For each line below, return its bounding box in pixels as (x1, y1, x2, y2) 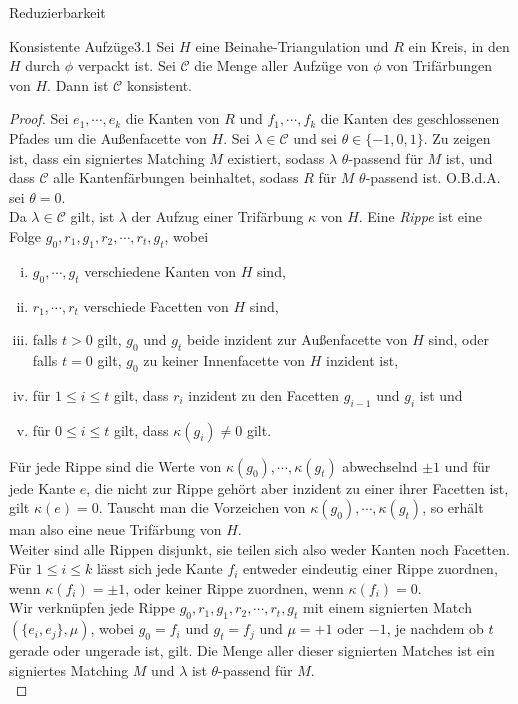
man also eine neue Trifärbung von (9, 519, 222, 540)
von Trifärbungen (386, 55, 493, 76)
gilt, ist (70, 206, 115, 227)
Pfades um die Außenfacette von (9, 127, 207, 148)
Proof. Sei (9, 108, 69, 129)
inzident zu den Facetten (188, 384, 340, 405)
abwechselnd (342, 455, 418, 476)
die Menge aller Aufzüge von (194, 55, 369, 76)
